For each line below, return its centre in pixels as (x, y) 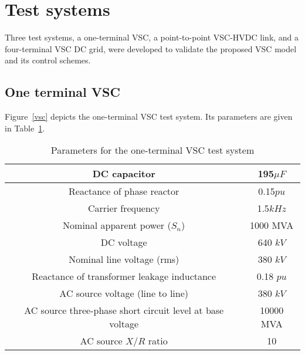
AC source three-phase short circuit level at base (124, 310)
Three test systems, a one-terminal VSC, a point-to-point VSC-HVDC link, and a (152, 37)
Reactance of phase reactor (124, 191)
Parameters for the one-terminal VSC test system (152, 150)
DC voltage (124, 242)
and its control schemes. (48, 60)
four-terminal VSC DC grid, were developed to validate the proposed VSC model (151, 48)
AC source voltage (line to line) (124, 293)
